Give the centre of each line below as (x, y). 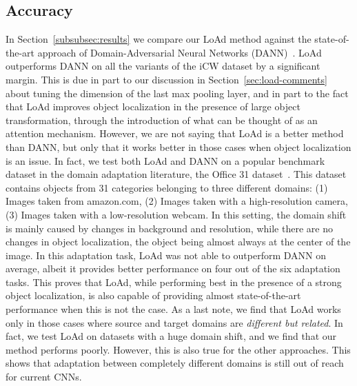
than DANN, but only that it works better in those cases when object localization (178, 146)
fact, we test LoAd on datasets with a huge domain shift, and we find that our (171, 336)
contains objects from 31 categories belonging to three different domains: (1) (167, 187)
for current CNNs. (44, 377)
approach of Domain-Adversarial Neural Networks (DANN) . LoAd (180, 52)
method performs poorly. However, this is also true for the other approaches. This (178, 349)
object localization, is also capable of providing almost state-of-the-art (153, 295)
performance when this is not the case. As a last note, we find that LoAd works (173, 309)
